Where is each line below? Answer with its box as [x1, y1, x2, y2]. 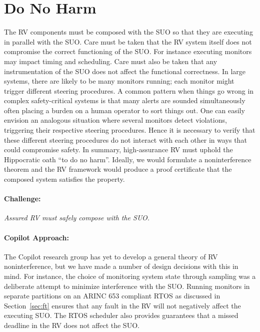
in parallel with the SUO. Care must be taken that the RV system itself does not [4, 36, 252, 47]
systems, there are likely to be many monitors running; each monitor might [4, 76, 234, 86]
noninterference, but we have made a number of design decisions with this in [4, 261, 238, 271]
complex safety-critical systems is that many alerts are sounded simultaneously [4, 95, 245, 106]
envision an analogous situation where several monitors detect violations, [4, 115, 227, 125]
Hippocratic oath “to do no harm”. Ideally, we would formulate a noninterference [4, 154, 251, 164]
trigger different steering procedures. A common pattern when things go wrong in [4, 85, 254, 96]
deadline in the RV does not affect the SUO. [4, 319, 139, 330]
